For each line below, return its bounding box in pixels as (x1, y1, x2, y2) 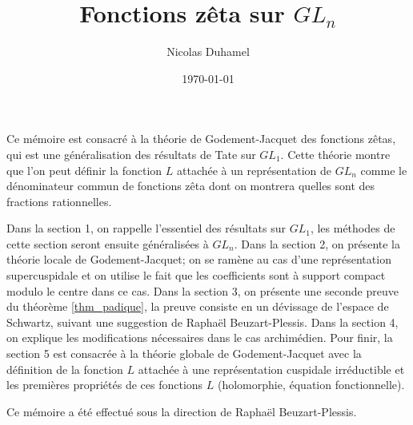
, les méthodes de (310, 220, 395, 236)
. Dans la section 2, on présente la (234, 235, 401, 252)
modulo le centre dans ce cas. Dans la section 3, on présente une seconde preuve (6, 282, 399, 299)
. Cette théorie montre (280, 145, 391, 162)
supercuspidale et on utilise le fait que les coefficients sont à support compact (6, 267, 386, 284)
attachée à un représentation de (177, 161, 332, 178)
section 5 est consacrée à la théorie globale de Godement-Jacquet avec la (6, 345, 362, 362)
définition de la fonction (6, 360, 123, 377)
